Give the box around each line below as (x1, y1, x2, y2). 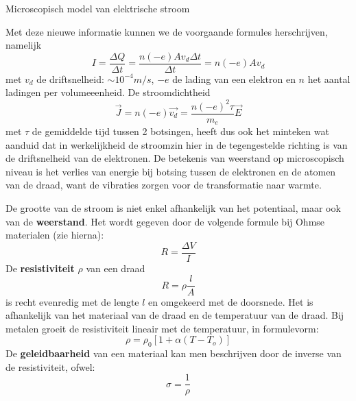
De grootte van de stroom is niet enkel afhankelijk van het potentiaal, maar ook (5, 201, 341, 215)
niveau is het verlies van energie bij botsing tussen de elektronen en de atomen (5, 164, 336, 178)
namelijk (5, 38, 42, 52)
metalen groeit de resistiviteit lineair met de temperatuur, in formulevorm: (5, 321, 319, 335)
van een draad (86, 260, 145, 275)
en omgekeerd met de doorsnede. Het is (148, 294, 313, 308)
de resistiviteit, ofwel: (5, 359, 95, 374)
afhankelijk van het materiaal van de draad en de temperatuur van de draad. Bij (5, 308, 344, 322)
